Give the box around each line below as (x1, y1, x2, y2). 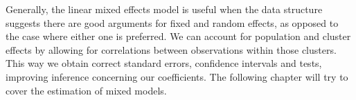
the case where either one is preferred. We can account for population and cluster (6, 29, 351, 43)
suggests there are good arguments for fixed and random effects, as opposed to (6, 15, 339, 30)
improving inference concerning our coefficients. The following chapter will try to (6, 69, 348, 83)
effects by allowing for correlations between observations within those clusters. (6, 42, 337, 57)
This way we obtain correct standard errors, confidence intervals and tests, (6, 56, 322, 70)
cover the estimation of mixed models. (6, 83, 167, 97)
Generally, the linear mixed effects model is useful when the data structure (6, 2, 323, 16)
